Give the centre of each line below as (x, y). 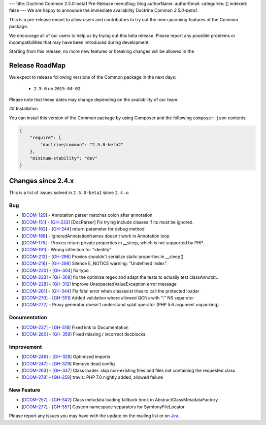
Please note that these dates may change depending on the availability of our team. (94, 100)
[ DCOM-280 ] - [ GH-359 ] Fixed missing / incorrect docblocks (83, 334)
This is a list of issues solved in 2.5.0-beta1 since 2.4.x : (69, 193)
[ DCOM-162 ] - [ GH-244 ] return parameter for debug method (83, 229)
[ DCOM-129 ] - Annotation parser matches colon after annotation (87, 215)
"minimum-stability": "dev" (64, 158)
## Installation (23, 109)
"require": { (46, 138)
